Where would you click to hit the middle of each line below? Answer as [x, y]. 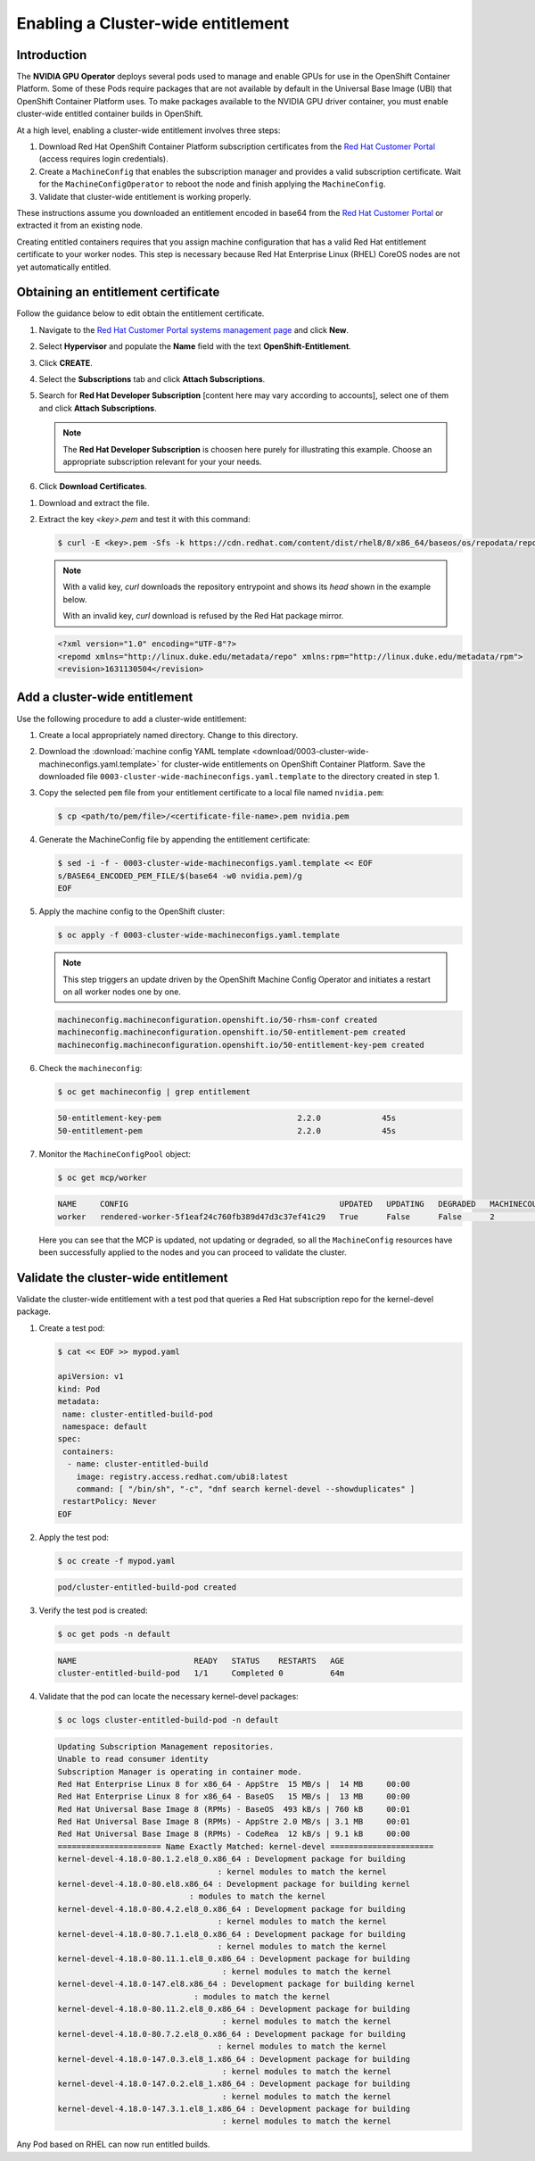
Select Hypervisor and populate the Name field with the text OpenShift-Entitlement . [195, 346]
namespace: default [105, 1426]
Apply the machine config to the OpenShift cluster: [132, 911]
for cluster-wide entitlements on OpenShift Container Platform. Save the [293, 764]
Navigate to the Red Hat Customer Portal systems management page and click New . [194, 329]
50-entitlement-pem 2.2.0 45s [227, 1130]
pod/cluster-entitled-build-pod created [147, 1588]
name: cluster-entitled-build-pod [138, 1414]
